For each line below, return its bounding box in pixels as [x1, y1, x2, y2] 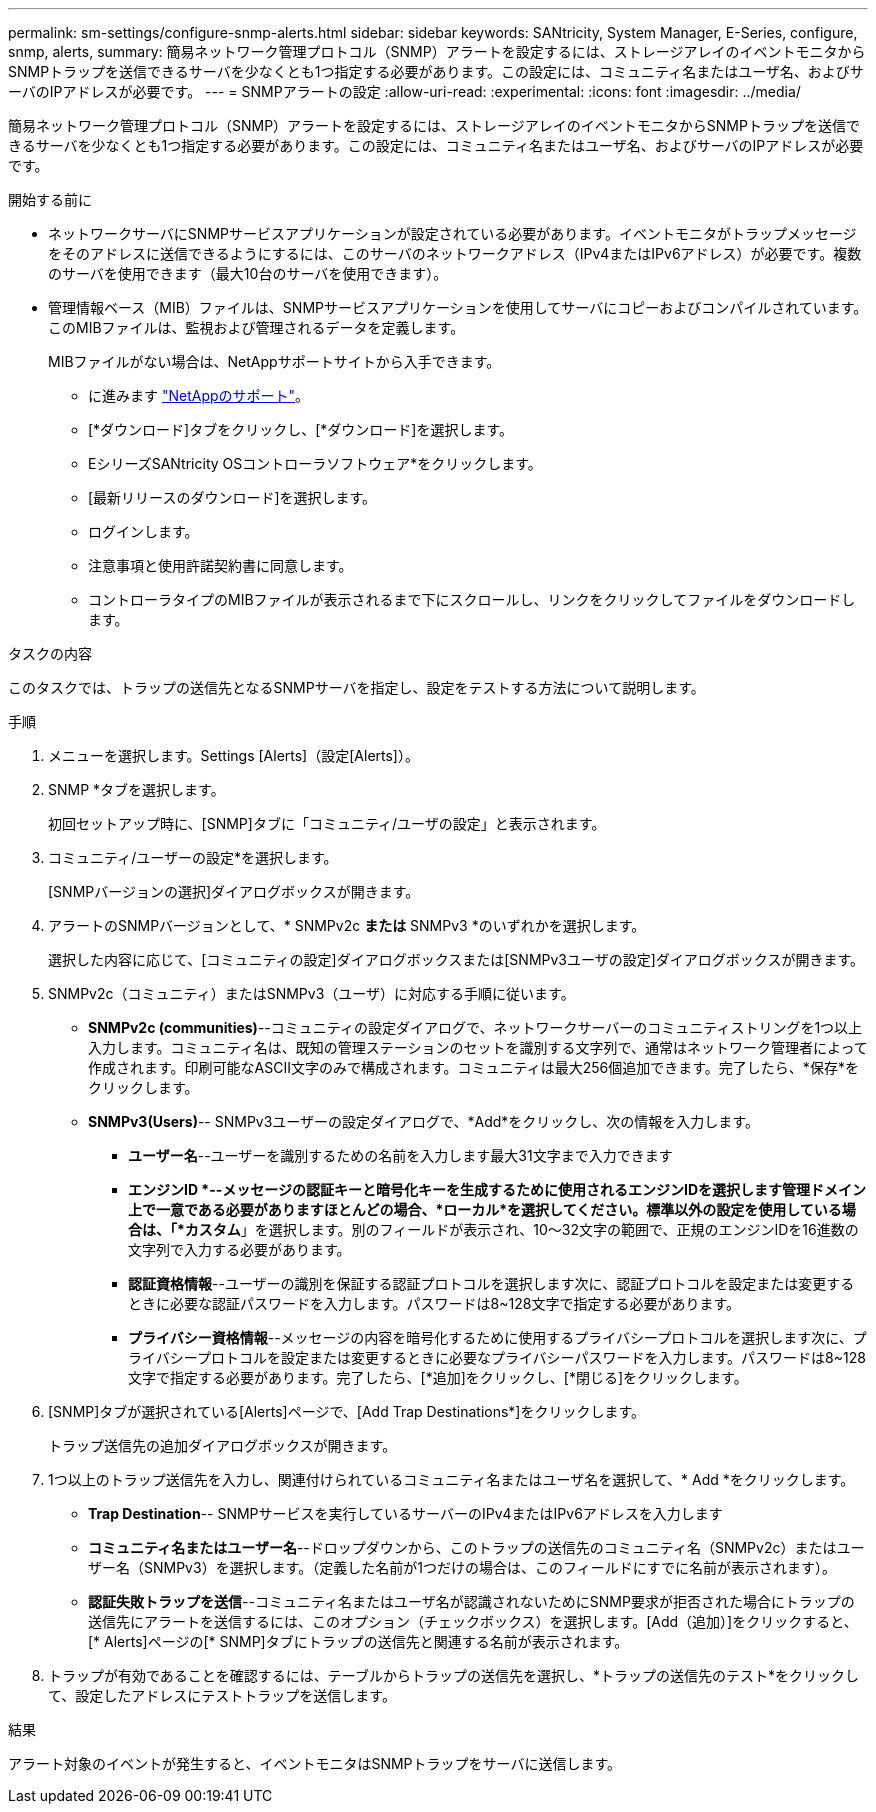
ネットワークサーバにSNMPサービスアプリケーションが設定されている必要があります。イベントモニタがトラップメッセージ [48, 225, 857, 242]
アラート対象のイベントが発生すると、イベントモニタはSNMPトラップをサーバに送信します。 [8, 1755, 622, 1772]
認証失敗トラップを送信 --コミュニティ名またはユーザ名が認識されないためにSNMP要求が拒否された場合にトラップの [88, 1593, 855, 1610]
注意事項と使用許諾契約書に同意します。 [88, 557, 353, 574]
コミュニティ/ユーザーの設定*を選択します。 [48, 849, 338, 866]
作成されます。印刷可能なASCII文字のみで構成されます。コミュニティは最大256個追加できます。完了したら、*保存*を [88, 1059, 859, 1076]
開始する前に [8, 191, 92, 208]
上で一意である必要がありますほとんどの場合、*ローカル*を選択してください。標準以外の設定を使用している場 [128, 1201, 856, 1218]
